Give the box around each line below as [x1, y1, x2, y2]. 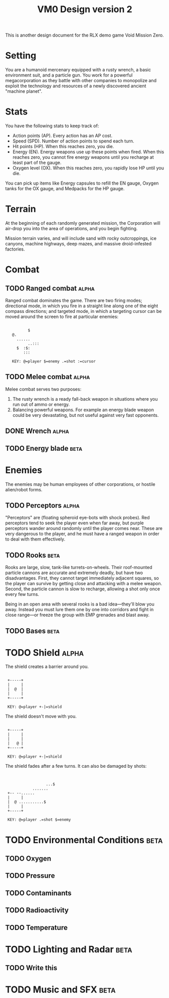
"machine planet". [5, 88, 42, 94]
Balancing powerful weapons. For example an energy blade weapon [12, 407, 154, 413]
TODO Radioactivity [5, 906, 69, 915]
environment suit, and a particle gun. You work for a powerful [5, 72, 133, 78]
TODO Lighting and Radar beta [5, 943, 133, 955]
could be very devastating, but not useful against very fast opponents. [12, 412, 159, 418]
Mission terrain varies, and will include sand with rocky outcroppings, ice [5, 235, 157, 241]
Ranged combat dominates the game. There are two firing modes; [5, 298, 142, 303]
